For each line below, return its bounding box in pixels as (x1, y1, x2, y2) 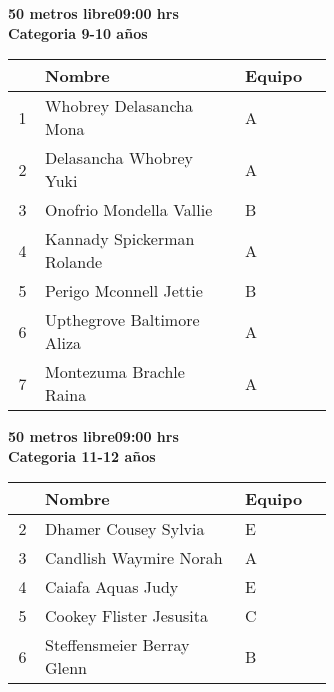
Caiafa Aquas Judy (45, 575, 179, 599)
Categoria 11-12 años (8, 445, 156, 466)
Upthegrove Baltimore (45, 308, 200, 332)
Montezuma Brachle (45, 360, 185, 384)
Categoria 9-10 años (8, 22, 148, 43)
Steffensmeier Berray (45, 633, 190, 657)
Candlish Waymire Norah (45, 546, 223, 570)
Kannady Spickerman (45, 227, 195, 251)
